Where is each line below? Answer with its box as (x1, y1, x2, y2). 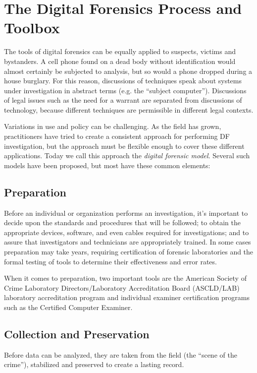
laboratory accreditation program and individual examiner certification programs (4, 292, 250, 303)
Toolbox (4, 17, 60, 38)
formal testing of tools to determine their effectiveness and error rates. (4, 256, 217, 266)
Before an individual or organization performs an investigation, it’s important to (4, 207, 248, 218)
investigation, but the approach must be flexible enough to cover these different (4, 140, 245, 151)
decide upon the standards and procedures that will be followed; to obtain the (4, 217, 241, 228)
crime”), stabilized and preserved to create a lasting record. (4, 359, 184, 370)
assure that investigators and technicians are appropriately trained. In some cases (4, 237, 251, 247)
